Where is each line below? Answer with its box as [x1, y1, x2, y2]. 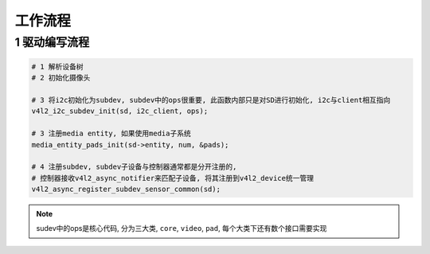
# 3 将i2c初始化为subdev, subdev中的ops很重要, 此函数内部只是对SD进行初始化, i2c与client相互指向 [31, 96, 391, 104]
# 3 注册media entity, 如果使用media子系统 [31, 129, 191, 139]
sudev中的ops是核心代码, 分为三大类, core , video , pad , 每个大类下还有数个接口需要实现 [36, 224, 327, 233]
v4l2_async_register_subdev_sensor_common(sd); [31, 185, 221, 194]
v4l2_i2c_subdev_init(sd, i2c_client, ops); [31, 107, 209, 115]
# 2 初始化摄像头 [31, 73, 91, 83]
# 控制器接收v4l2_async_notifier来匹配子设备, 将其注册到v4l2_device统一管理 [31, 174, 315, 182]
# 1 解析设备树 [31, 62, 84, 71]
